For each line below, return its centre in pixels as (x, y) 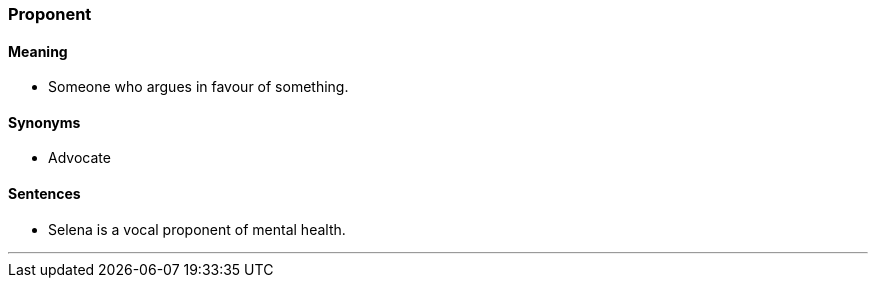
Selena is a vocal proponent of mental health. (197, 229)
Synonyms (44, 122)
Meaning (38, 51)
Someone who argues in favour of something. (198, 87)
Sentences (44, 194)
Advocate (79, 158)
